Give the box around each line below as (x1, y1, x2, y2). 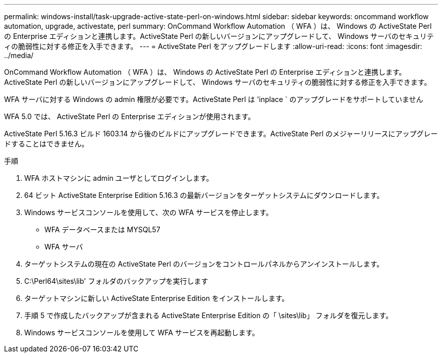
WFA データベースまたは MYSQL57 (44, 225, 160, 234)
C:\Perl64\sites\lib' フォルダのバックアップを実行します (24, 277, 208, 285)
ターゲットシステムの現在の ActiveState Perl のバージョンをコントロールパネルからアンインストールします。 (24, 260, 384, 268)
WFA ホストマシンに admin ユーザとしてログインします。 (24, 174, 213, 182)
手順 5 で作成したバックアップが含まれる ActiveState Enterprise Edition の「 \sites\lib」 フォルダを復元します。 (24, 311, 393, 320)
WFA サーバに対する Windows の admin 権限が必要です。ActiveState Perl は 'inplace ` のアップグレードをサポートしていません (4, 95, 423, 104)
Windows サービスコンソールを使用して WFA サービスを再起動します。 (24, 328, 259, 337)
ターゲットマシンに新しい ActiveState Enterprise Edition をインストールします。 (24, 294, 289, 302)
